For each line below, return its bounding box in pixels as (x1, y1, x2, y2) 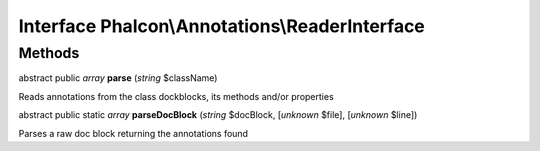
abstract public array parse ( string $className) (18, 72, 218, 84)
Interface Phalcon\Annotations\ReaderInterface (18, 15, 425, 37)
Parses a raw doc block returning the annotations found (18, 127, 249, 139)
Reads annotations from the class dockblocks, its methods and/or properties (18, 90, 334, 102)
